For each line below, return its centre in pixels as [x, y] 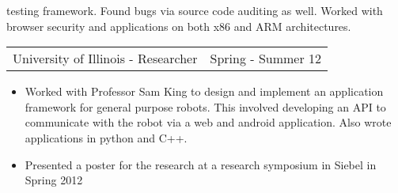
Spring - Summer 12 [266, 59]
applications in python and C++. [106, 137]
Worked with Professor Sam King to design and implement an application [204, 91]
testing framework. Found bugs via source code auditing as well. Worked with [195, 10]
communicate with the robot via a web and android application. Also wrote [208, 122]
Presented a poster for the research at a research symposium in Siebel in [201, 164]
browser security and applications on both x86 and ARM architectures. [179, 26]
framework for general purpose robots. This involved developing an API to [205, 106]
